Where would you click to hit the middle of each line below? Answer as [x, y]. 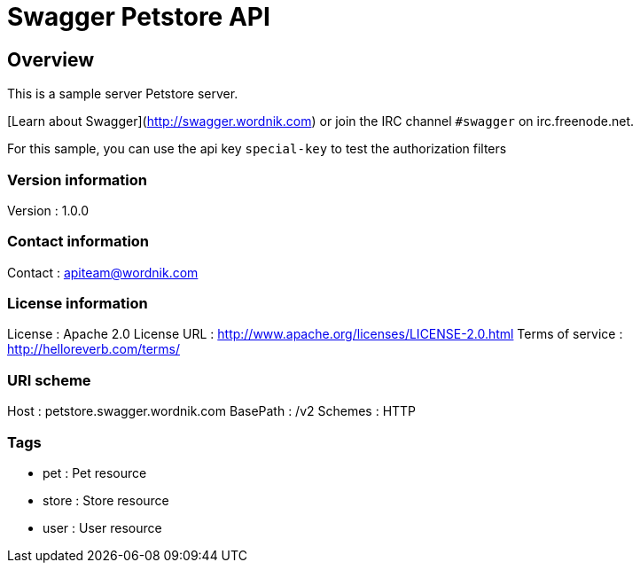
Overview [51, 59]
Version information [77, 180]
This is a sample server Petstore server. [123, 94]
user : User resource [102, 527]
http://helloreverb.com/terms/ [94, 349]
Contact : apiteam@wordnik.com [103, 272]
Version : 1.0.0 [48, 210]
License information [78, 304]
